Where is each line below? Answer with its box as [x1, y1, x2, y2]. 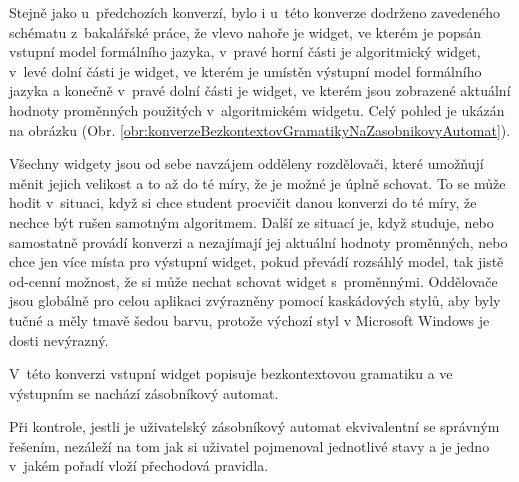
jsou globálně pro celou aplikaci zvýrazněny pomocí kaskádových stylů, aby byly [9, 290, 501, 311]
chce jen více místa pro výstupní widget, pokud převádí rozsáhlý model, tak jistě [9, 251, 504, 272]
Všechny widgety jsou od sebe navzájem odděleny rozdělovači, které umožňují [9, 153, 484, 174]
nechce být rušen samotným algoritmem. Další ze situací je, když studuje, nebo [9, 211, 494, 232]
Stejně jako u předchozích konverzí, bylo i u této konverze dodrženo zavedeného [9, 2, 500, 22]
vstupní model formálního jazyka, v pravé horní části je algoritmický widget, [9, 41, 481, 62]
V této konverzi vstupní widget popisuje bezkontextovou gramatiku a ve [9, 363, 453, 384]
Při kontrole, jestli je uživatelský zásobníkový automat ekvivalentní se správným [9, 416, 500, 437]
